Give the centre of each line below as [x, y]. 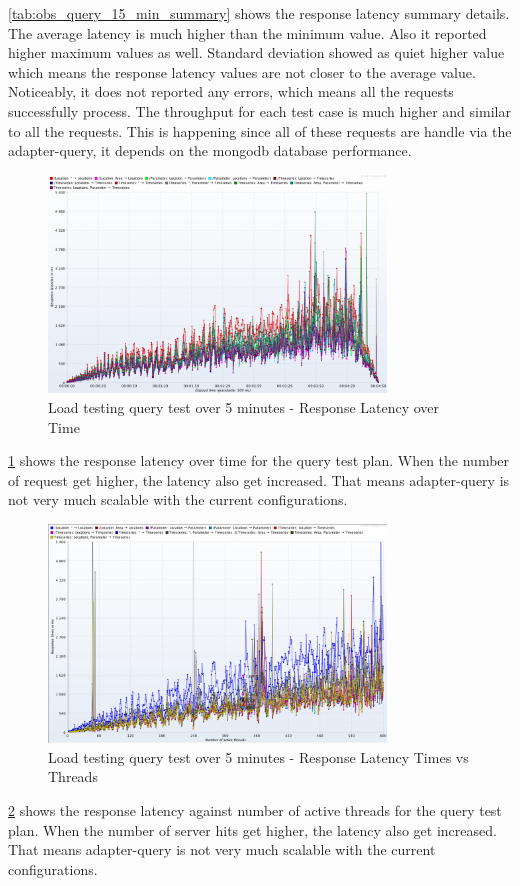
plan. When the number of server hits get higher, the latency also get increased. [252, 829]
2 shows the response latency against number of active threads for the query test [255, 809]
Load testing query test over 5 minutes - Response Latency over [244, 406]
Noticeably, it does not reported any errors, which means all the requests [231, 91]
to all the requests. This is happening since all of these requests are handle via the [260, 130]
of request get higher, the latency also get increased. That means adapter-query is [259, 479]
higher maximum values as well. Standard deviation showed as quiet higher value [256, 52]
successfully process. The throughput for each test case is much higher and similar [259, 110]
